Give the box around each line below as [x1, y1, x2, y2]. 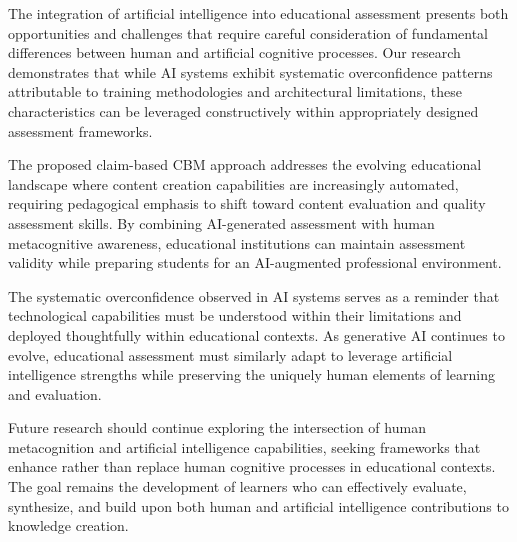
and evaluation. [8, 383, 102, 404]
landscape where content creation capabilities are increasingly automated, [8, 173, 459, 194]
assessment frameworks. [8, 120, 153, 141]
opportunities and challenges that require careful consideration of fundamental [8, 22, 488, 43]
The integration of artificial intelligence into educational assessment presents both [8, 3, 509, 23]
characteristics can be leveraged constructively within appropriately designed [8, 100, 479, 121]
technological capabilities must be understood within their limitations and [8, 305, 462, 326]
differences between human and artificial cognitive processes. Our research [8, 42, 461, 63]
